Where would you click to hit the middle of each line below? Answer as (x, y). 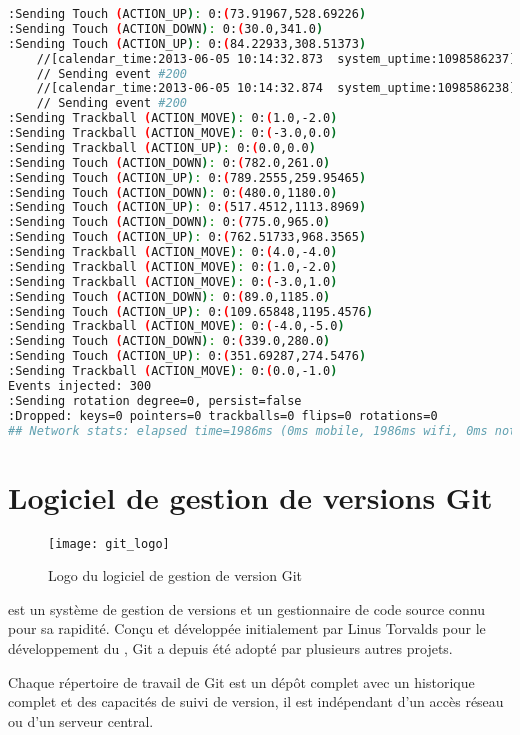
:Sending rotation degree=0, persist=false (155, 400)
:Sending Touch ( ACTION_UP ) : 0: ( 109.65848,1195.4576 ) (191, 311)
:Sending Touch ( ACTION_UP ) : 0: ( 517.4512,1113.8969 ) (187, 207)
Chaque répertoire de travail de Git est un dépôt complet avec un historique (241, 681)
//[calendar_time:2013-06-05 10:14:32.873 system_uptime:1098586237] (276, 58)
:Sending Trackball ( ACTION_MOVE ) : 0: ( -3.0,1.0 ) (173, 281)
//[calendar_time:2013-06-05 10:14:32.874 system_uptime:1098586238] (276, 88)
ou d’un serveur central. (81, 720)
